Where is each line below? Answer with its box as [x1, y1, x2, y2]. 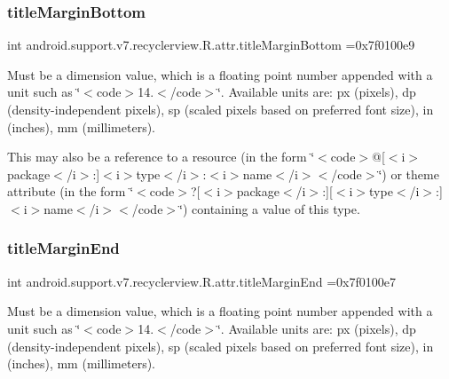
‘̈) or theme [378, 164, 439, 183]
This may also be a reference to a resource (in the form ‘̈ [7, 147, 315, 166]
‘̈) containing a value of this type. [179, 199, 360, 217]
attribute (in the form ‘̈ [7, 182, 134, 201]
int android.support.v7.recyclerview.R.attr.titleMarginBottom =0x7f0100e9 [7, 36, 415, 54]
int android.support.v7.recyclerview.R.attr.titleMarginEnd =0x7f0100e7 [7, 272, 396, 290]
